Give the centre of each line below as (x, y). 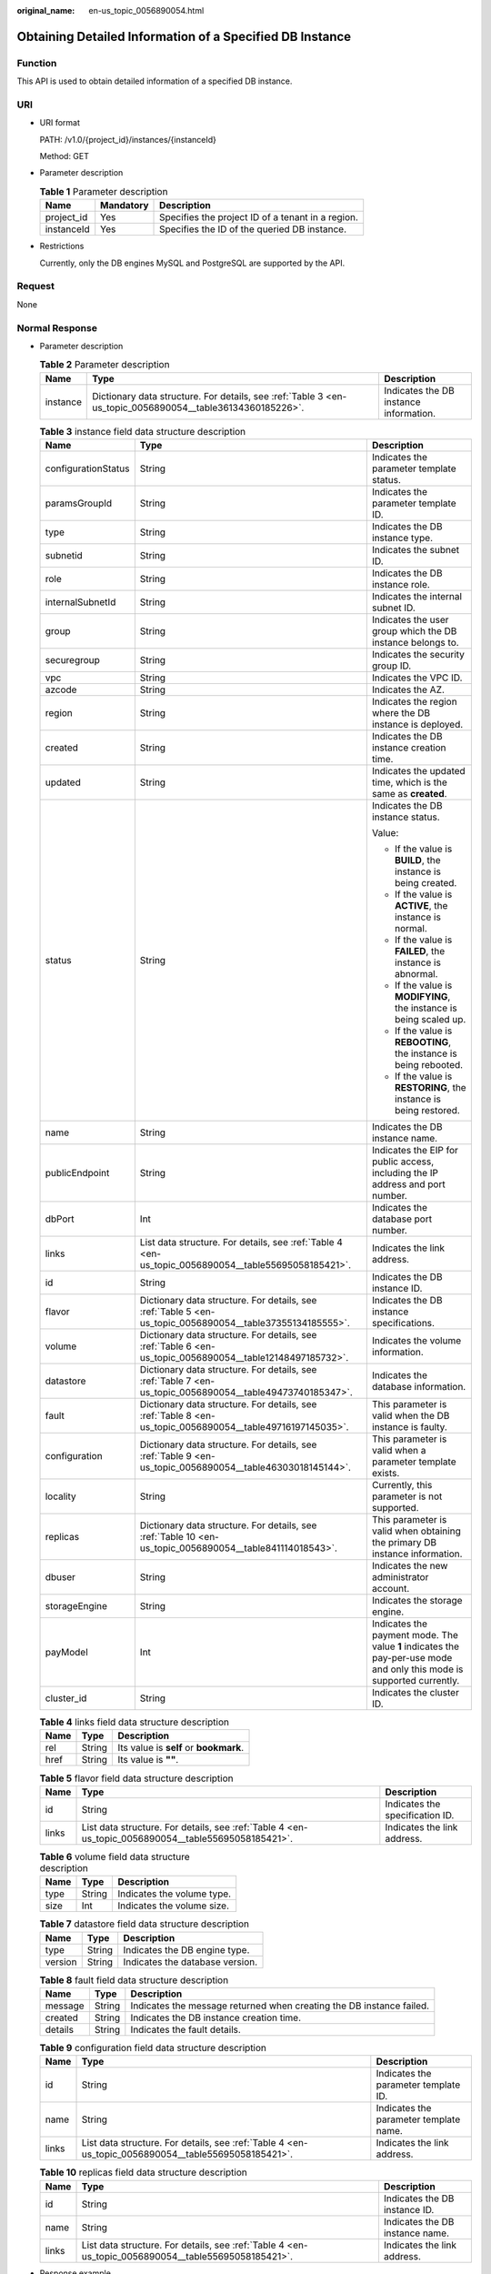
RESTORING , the (431, 1088)
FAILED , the (420, 951)
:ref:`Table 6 (166, 1346)
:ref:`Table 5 (165, 1312)
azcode (61, 689)
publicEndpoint (77, 1173)
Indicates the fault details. (185, 2029)
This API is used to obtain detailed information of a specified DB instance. (155, 81)
